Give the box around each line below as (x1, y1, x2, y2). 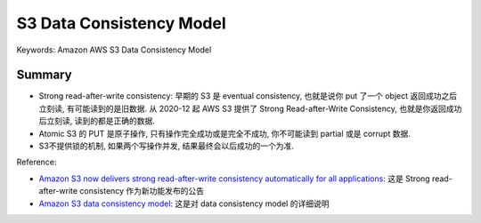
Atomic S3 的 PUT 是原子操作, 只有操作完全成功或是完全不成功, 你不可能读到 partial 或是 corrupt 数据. (38, 128, 412, 139)
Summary (16, 68, 72, 83)
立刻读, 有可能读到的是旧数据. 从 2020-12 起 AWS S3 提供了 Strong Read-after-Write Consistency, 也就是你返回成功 (38, 103, 462, 114)
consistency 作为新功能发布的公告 (79, 186, 205, 196)
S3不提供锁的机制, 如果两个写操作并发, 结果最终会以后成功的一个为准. (38, 140, 294, 151)
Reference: (16, 156, 57, 168)
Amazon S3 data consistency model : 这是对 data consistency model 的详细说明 (38, 198, 330, 209)
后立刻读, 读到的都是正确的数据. (38, 115, 156, 126)
